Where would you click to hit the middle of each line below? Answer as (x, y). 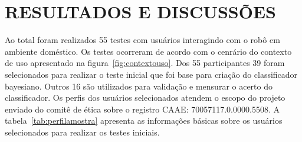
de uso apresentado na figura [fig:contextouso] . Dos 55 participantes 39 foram (145, 63)
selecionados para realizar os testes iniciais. (82, 132)
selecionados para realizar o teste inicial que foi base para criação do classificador (151, 74)
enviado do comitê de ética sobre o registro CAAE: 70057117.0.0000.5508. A (142, 109)
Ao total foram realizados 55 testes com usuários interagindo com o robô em (142, 40)
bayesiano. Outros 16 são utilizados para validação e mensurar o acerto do (139, 86)
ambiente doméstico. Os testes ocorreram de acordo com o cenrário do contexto (148, 51)
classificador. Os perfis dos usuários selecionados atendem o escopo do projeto (145, 98)
